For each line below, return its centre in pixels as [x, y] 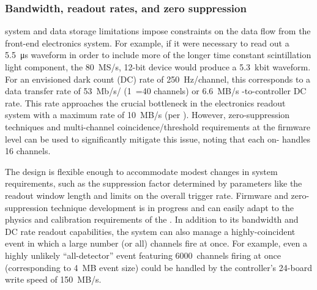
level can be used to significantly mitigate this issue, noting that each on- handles [158, 139]
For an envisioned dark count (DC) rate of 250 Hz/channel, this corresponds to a [158, 79]
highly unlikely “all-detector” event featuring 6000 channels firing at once [143, 255]
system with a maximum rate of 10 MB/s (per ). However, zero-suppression [147, 115]
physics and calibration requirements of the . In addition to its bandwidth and [152, 219]
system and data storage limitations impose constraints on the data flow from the [158, 31]
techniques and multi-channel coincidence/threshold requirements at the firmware [158, 126]
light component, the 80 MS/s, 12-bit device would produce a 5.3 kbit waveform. [158, 67]
